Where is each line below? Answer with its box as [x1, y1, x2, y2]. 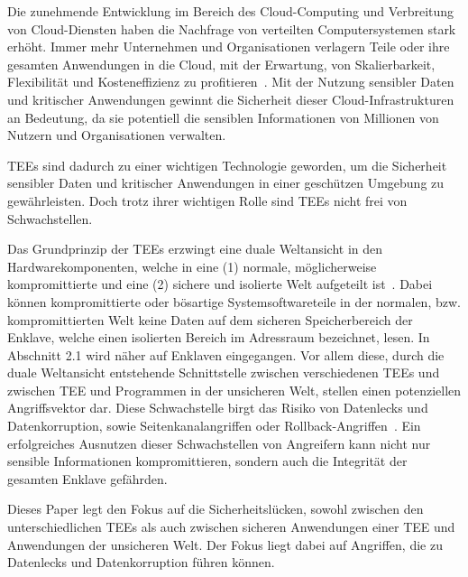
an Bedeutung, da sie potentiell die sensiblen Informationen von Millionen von [7, 107, 439, 126]
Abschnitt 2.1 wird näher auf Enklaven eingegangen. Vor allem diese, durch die [7, 345, 445, 364]
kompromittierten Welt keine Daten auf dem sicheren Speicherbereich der [7, 310, 413, 329]
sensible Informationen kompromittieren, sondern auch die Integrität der [7, 451, 408, 470]
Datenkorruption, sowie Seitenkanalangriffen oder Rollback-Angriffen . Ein [7, 416, 421, 435]
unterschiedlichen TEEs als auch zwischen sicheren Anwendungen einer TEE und [7, 517, 455, 536]
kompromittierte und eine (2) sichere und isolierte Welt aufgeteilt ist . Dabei [7, 275, 433, 293]
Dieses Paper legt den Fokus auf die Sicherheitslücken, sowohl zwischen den [7, 499, 424, 518]
